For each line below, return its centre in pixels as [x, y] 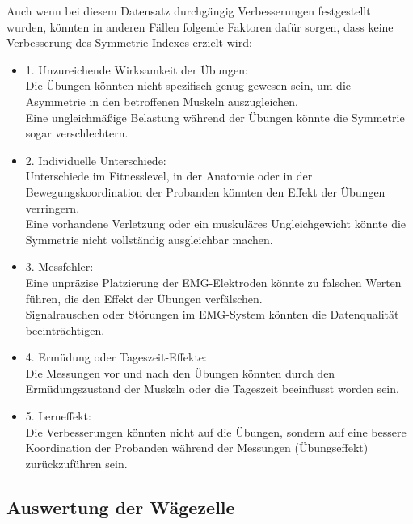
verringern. [53, 207]
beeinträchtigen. [65, 330]
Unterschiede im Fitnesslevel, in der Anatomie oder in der [169, 176]
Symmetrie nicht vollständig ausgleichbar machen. [149, 239]
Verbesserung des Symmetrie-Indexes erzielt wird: [129, 42]
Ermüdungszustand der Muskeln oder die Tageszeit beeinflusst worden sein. [212, 389]
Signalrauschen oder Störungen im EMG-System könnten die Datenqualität [212, 314]
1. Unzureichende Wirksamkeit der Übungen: [137, 69]
